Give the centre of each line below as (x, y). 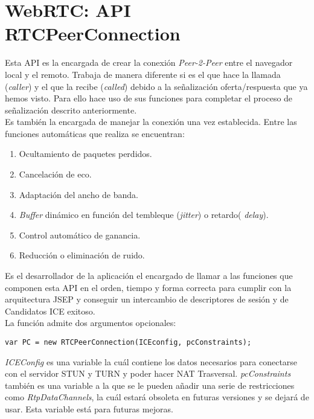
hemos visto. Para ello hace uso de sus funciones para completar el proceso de (149, 98)
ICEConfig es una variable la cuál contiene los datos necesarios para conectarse (151, 361)
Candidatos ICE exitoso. (50, 311)
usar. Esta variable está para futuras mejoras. (89, 409)
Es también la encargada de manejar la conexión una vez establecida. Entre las (151, 122)
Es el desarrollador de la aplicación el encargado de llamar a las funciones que (149, 276)
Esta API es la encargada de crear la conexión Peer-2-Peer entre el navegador (149, 62)
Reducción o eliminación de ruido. (82, 255)
